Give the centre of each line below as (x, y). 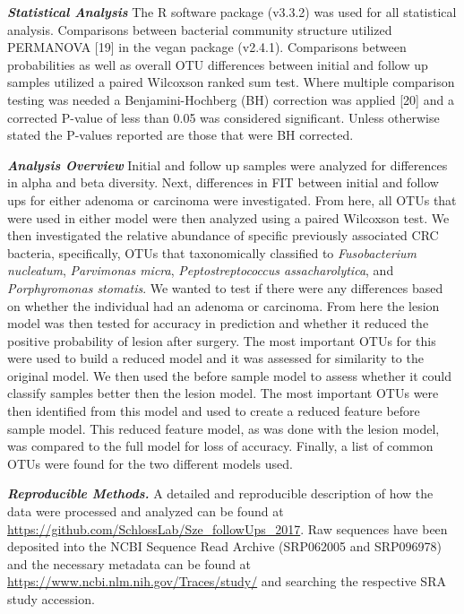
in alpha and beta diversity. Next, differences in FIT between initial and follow (223, 182)
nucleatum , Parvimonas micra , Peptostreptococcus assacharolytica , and (201, 270)
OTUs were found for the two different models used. (150, 463)
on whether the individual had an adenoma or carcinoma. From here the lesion (223, 305)
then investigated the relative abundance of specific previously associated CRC (223, 235)
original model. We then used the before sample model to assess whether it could (229, 375)
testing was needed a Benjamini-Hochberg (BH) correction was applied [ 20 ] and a (231, 99)
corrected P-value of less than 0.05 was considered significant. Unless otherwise (223, 117)
